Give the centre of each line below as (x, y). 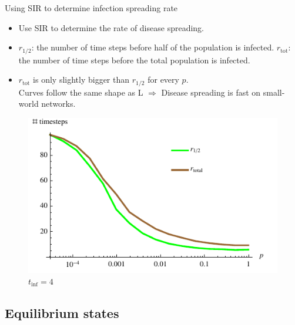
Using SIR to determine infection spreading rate (91, 8)
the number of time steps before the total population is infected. (134, 60)
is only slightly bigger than (81, 79)
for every (163, 79)
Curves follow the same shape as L (81, 92)
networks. (58, 104)
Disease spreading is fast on (211, 92)
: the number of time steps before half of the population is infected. (153, 47)
